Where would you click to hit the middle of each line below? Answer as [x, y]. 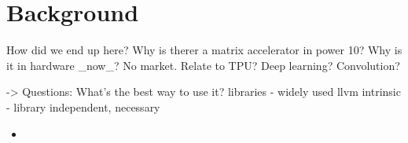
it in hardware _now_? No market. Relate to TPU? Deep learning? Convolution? [203, 65]
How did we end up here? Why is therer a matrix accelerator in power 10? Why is [204, 50]
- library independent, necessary [83, 106]
